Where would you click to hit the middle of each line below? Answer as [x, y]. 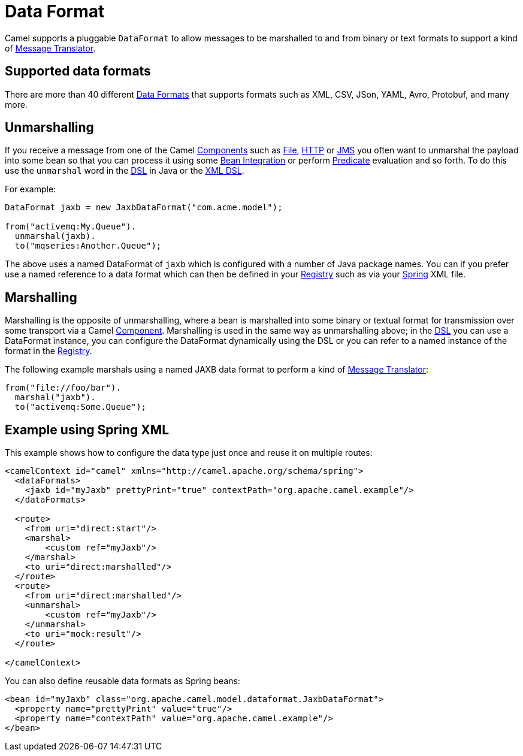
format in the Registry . [49, 351]
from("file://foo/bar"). [63, 388]
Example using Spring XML [87, 430]
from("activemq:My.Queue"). [71, 227]
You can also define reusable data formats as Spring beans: [123, 681]
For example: [31, 189]
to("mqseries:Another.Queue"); [88, 246]
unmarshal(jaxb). [55, 236]
